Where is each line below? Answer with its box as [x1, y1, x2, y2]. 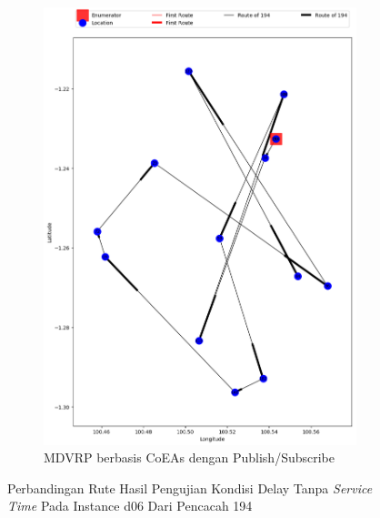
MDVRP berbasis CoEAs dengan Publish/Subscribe [44, 448, 335, 467]
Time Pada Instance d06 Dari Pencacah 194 [7, 496, 253, 515]
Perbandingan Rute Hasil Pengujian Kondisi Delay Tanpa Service [7, 478, 373, 497]
